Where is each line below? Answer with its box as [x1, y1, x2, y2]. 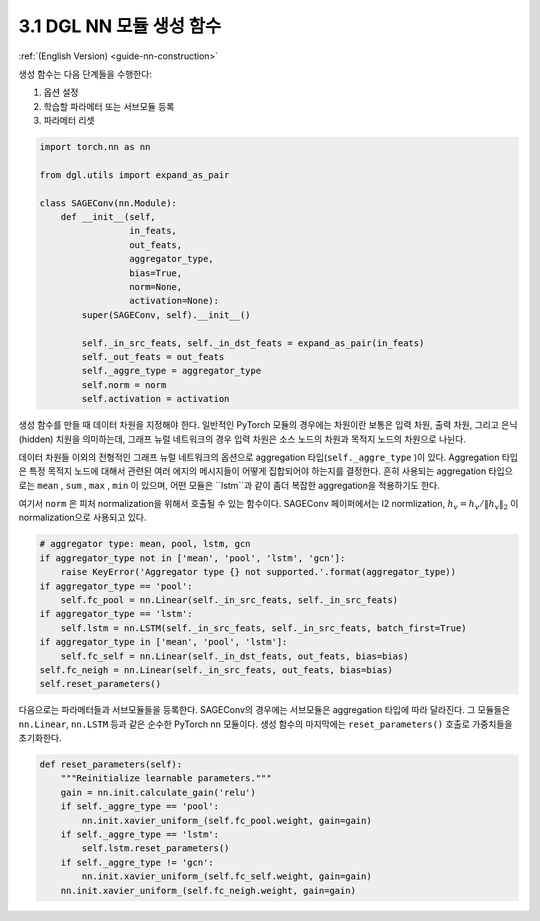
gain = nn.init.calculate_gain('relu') [60, 786, 257, 798]
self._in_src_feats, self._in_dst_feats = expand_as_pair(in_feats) [81, 337, 425, 349]
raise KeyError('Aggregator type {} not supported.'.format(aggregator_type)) [60, 566, 457, 578]
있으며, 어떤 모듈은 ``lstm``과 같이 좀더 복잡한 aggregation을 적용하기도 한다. [140, 479, 440, 491]
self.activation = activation [81, 393, 230, 405]
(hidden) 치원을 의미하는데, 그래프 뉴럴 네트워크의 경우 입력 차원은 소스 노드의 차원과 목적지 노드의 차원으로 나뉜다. [18, 433, 467, 445]
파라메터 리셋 [43, 115, 95, 127]
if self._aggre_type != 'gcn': [60, 856, 214, 868]
